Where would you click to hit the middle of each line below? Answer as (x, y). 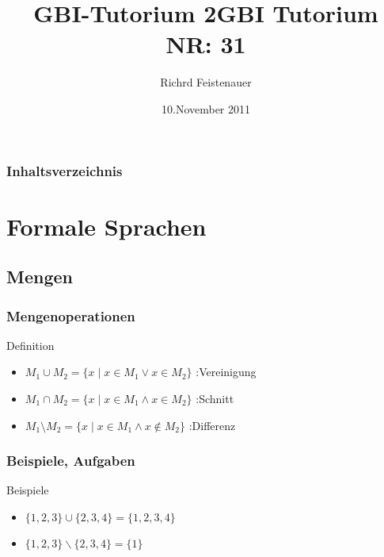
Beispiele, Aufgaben (71, 461)
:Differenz (212, 425)
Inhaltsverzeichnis (65, 170)
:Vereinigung (226, 372)
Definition (30, 345)
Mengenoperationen (71, 315)
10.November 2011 (206, 108)
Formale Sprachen (106, 226)
